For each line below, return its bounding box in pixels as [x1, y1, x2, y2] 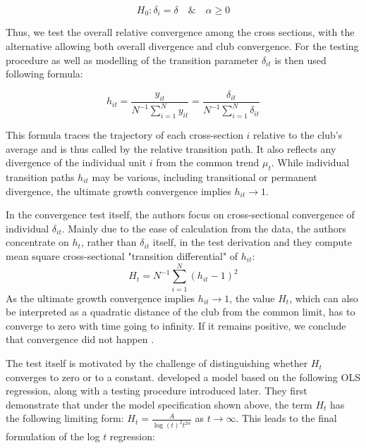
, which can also [289, 290, 358, 305]
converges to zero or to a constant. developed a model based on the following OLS [6, 369, 360, 384]
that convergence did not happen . [6, 332, 154, 347]
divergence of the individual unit [6, 155, 147, 170]
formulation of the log [6, 429, 100, 444]
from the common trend [156, 155, 260, 170]
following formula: [6, 66, 83, 81]
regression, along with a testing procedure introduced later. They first [6, 383, 307, 398]
